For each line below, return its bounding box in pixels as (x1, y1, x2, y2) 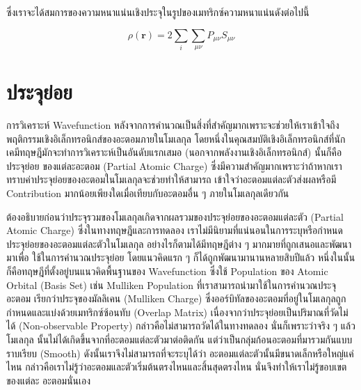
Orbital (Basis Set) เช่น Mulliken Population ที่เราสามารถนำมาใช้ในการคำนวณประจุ (6, 277, 337, 292)
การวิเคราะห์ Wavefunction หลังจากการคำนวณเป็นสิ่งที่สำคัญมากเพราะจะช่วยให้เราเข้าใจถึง (6, 118, 339, 132)
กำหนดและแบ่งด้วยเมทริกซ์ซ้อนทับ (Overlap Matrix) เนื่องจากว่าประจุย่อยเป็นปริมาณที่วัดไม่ (6, 304, 348, 319)
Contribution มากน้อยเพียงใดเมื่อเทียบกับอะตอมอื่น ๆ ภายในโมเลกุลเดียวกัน (6, 186, 289, 201)
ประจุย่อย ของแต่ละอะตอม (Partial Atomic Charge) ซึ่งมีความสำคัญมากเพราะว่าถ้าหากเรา (6, 158, 342, 173)
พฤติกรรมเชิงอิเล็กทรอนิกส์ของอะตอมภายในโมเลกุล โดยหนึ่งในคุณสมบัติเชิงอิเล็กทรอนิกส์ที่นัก (6, 131, 346, 146)
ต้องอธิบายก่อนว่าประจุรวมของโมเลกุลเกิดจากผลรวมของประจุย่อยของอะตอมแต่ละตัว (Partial (6, 209, 344, 224)
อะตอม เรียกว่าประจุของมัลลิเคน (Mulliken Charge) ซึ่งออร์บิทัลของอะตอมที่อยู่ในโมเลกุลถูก (6, 291, 346, 306)
